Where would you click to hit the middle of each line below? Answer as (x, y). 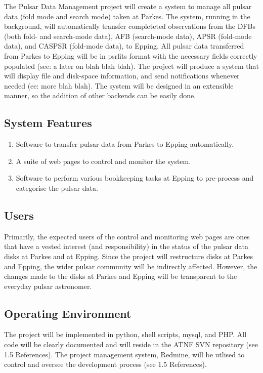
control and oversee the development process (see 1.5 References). (105, 364)
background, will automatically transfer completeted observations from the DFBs (130, 26)
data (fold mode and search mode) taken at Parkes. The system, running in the (127, 16)
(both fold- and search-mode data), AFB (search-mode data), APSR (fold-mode (128, 36)
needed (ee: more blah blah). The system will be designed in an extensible (119, 85)
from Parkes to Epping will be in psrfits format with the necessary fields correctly (131, 55)
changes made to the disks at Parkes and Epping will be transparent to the (121, 276)
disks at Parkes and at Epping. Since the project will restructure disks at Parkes (129, 256)
